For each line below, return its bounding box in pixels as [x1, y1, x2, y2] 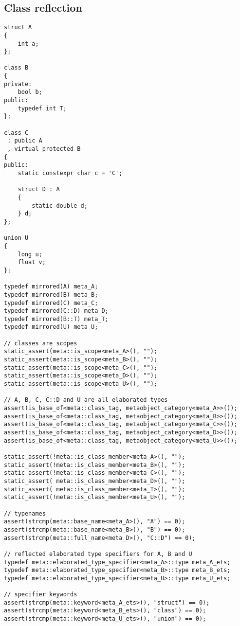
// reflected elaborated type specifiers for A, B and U [4, 550, 192, 557]
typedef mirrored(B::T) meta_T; [4, 315, 109, 322]
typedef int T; [18, 105, 67, 112]
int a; [18, 40, 39, 47]
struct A [4, 24, 32, 31]
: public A [7, 137, 42, 144]
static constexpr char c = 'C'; [18, 170, 123, 177]
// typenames [4, 510, 46, 517]
